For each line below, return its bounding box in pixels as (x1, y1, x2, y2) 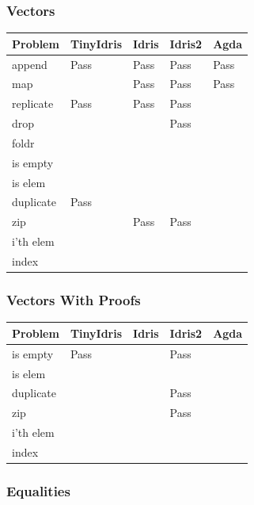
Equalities (6, 480, 70, 500)
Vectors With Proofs (6, 290, 141, 310)
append (12, 55, 47, 72)
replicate (12, 95, 54, 112)
